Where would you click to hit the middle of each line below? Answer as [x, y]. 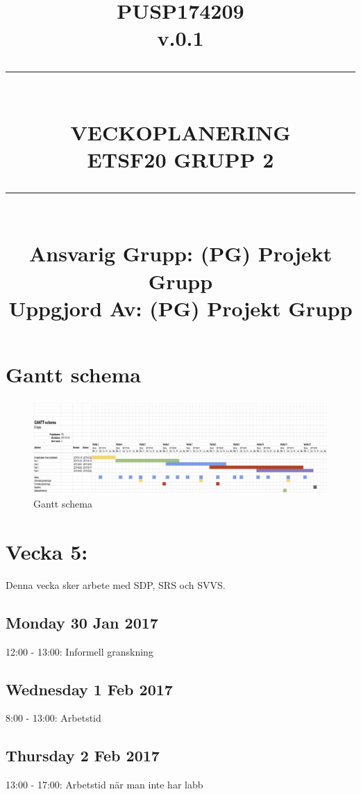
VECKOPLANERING [180, 132]
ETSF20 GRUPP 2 [180, 159]
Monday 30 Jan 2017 [82, 622]
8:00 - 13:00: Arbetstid [53, 718]
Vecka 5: [47, 551]
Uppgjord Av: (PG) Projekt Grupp [180, 308]
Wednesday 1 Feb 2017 [89, 689]
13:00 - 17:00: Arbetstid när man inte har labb [104, 785]
